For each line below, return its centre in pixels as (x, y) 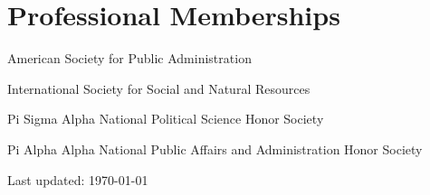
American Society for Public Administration (129, 58)
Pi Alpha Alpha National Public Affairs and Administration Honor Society (215, 149)
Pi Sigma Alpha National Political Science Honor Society (166, 119)
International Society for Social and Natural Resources (159, 88)
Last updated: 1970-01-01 (78, 179)
